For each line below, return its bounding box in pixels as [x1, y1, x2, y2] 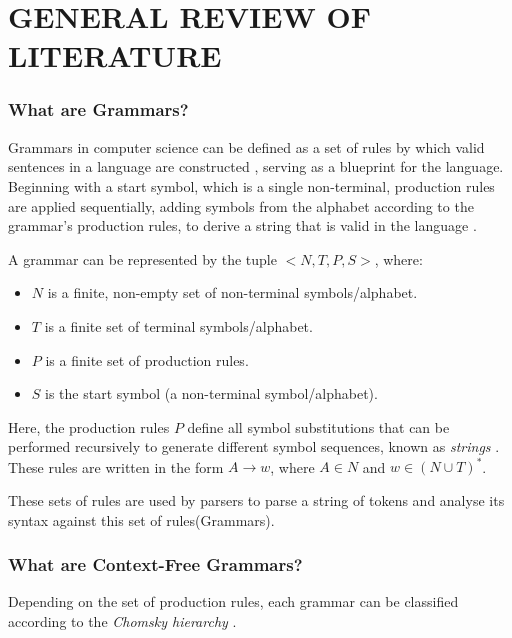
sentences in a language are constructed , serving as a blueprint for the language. [8, 156, 504, 177]
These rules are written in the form [8, 456, 224, 477]
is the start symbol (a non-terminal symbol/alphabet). [45, 383, 378, 404]
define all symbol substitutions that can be [187, 416, 450, 437]
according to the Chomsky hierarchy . [8, 611, 237, 631]
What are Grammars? [8, 97, 189, 122]
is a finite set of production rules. [45, 349, 249, 370]
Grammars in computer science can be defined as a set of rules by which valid [8, 136, 485, 157]
